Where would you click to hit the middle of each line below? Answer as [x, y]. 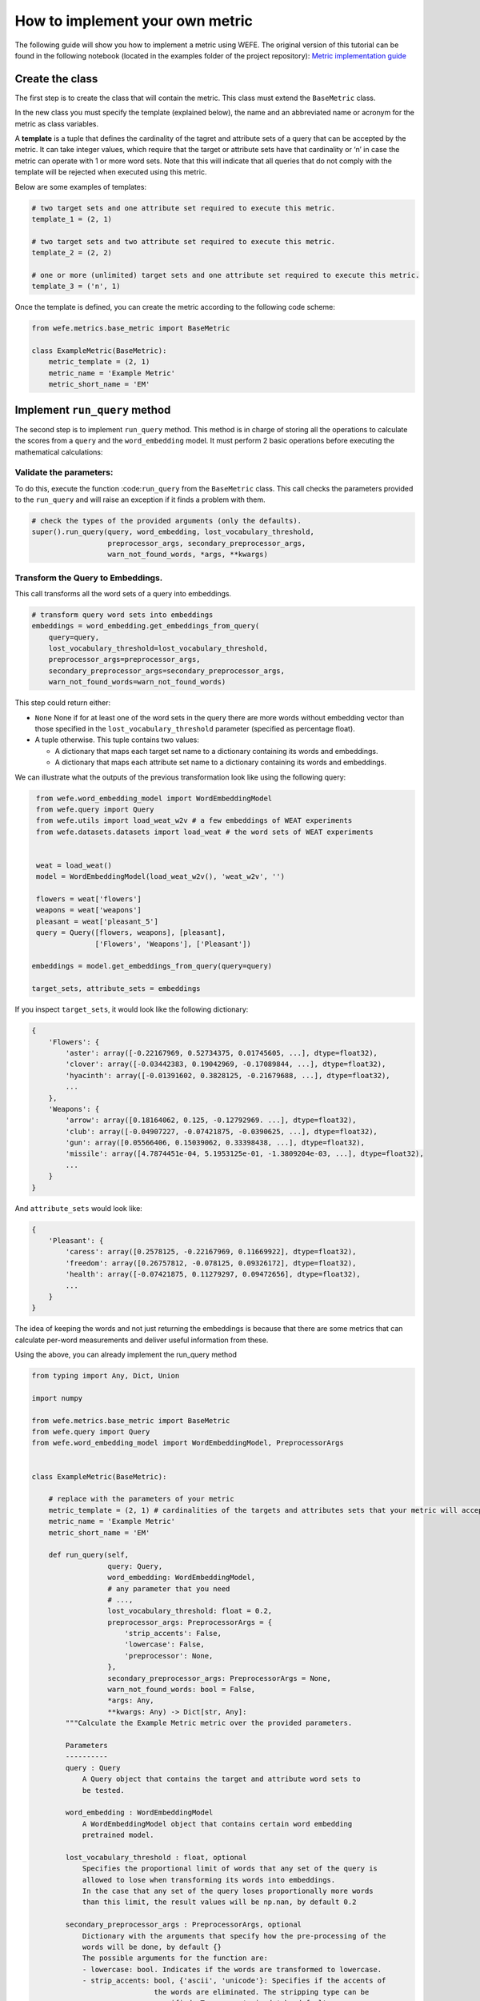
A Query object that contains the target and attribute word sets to [222, 1779]
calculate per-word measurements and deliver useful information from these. [142, 1340]
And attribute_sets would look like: [79, 1208]
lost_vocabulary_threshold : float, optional [156, 1857]
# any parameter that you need [169, 1588]
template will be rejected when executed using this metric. [111, 172]
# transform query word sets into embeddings [122, 615]
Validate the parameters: [64, 472]
